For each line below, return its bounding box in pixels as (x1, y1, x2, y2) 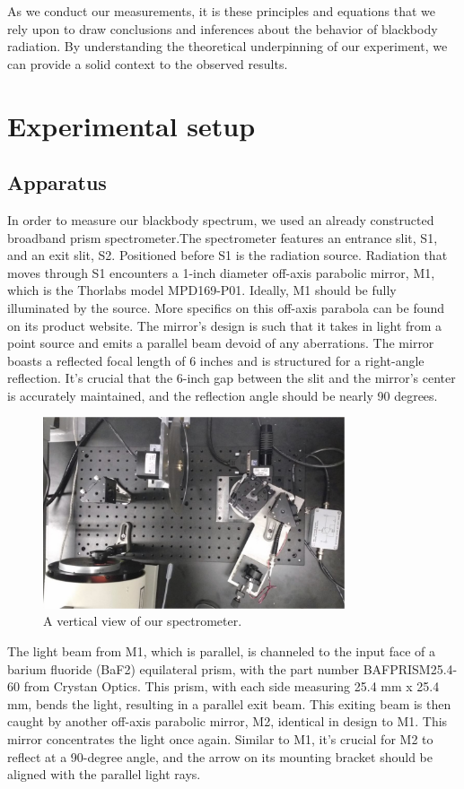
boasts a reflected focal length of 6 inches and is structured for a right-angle (7, 351, 425, 369)
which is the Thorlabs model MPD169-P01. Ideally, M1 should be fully (7, 281, 397, 299)
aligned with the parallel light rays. (7, 765, 201, 784)
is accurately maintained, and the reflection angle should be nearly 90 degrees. (7, 386, 438, 404)
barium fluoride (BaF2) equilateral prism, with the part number (7, 659, 359, 678)
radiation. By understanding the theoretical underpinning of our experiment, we (7, 37, 448, 56)
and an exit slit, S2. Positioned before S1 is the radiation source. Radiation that (7, 246, 448, 264)
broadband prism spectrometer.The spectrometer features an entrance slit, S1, (7, 228, 438, 247)
